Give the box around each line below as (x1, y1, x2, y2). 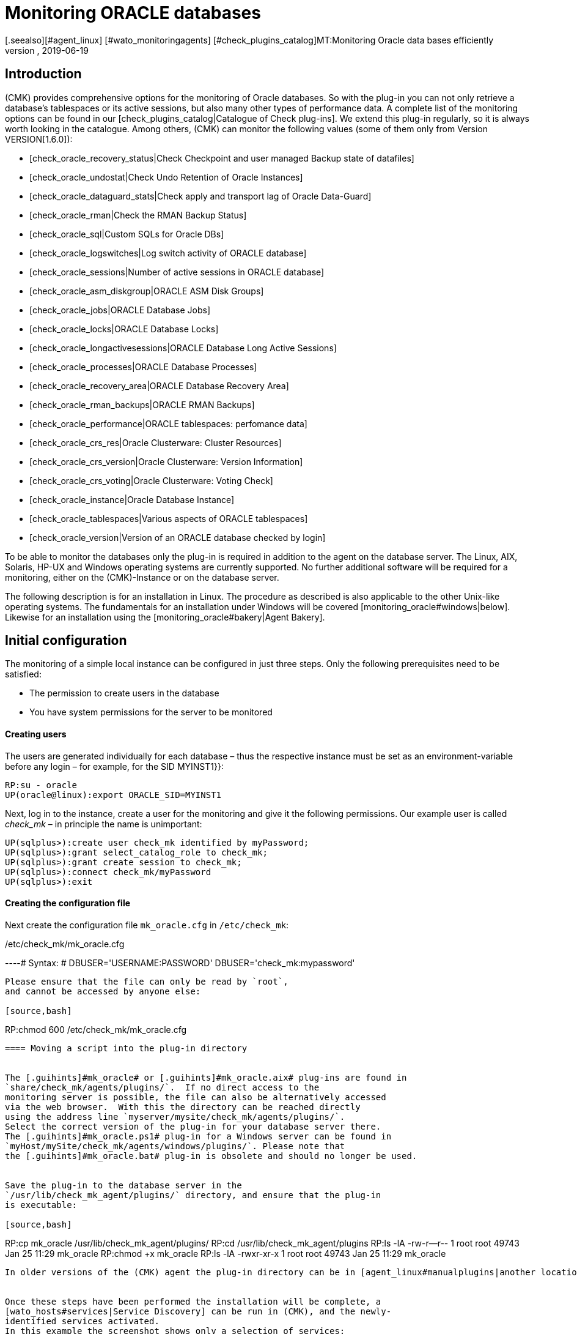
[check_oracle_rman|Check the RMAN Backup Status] (29, 209, 247, 220)
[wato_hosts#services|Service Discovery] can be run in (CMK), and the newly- (5, 1306, 392, 1316)
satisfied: (5, 669, 42, 680)
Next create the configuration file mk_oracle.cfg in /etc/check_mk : (5, 919, 289, 930)
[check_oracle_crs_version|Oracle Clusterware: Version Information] (29, 456, 303, 467)
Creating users (5, 729, 67, 740)
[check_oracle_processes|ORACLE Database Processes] (29, 361, 257, 372)
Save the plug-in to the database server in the (5, 1180, 242, 1190)
